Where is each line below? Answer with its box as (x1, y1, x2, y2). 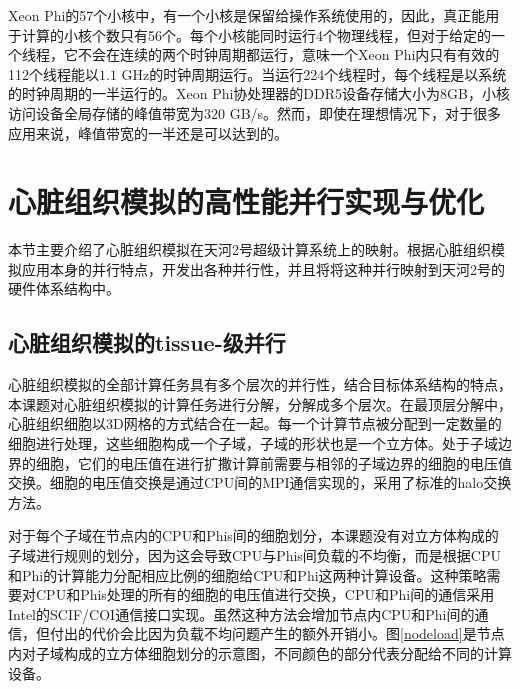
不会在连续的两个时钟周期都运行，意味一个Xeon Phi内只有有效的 (77, 44, 500, 65)
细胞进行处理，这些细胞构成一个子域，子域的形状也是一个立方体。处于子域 (8, 433, 498, 454)
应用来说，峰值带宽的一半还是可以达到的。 (8, 122, 288, 143)
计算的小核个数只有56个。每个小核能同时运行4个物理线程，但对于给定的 (21, 24, 491, 45)
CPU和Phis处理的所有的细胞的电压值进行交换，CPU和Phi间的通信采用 (35, 584, 495, 605)
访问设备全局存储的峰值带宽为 (8, 102, 204, 123)
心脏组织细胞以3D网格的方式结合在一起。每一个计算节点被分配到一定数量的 (8, 413, 502, 434)
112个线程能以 (8, 63, 99, 84)
